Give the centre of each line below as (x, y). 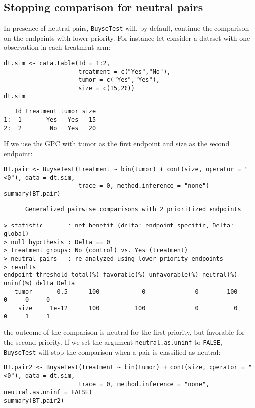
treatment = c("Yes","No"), (124, 71)
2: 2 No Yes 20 (50, 128)
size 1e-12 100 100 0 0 (128, 308)
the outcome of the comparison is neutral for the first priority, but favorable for (124, 332)
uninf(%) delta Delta (40, 284)
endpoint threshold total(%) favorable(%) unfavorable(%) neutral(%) (121, 275)
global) (17, 234)
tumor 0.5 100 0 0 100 (126, 292)
